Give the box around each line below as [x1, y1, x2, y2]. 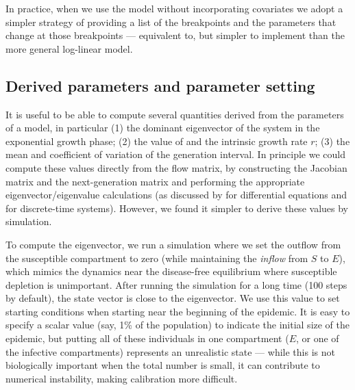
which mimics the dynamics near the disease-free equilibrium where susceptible [5, 264, 337, 278]
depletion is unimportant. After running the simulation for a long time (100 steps [5, 277, 347, 291]
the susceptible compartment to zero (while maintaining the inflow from [5, 250, 308, 265]
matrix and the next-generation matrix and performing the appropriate [5, 174, 305, 188]
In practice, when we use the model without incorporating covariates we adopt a [5, 1, 343, 15]
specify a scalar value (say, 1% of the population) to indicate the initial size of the [5, 317, 350, 332]
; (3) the [315, 133, 350, 148]
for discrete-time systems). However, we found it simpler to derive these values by [5, 200, 348, 215]
